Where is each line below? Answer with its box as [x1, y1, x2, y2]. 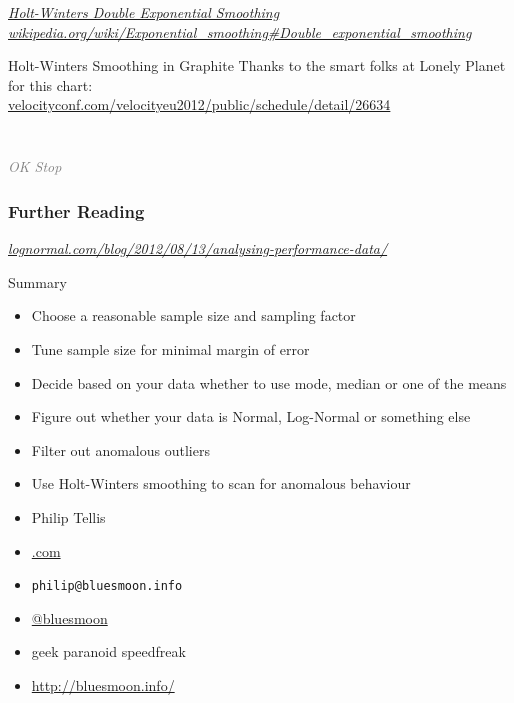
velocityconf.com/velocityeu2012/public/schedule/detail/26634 [8, 94, 391, 115]
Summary [8, 271, 67, 292]
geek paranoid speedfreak [31, 641, 186, 662]
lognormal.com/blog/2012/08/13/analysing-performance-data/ [8, 238, 388, 259]
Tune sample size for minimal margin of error [31, 339, 310, 359]
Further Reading [8, 198, 145, 223]
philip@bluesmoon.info [31, 579, 183, 594]
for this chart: [8, 74, 93, 95]
